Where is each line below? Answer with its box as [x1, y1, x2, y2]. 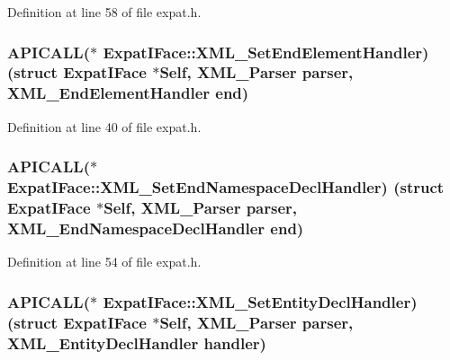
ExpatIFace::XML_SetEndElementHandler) [103, 40, 429, 63]
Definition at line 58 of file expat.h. [7, 3, 202, 21]
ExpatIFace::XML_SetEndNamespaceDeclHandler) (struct [7, 176, 445, 198]
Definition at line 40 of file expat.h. [7, 117, 202, 136]
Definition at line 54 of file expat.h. [7, 252, 202, 271]
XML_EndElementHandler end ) [7, 82, 249, 104]
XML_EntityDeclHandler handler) [7, 331, 266, 354]
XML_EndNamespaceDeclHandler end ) [7, 216, 304, 239]
